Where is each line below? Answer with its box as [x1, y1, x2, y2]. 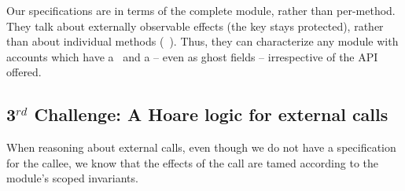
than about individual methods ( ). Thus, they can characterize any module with [6, 33, 399, 50]
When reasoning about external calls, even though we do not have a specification [6, 139, 396, 156]
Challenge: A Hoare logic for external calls [34, 102, 388, 127]
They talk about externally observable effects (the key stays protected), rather [6, 17, 384, 34]
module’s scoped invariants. [6, 170, 138, 186]
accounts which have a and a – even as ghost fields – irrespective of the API [6, 48, 378, 64]
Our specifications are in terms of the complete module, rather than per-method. [6, 2, 396, 18]
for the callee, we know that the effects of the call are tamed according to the [6, 154, 379, 171]
